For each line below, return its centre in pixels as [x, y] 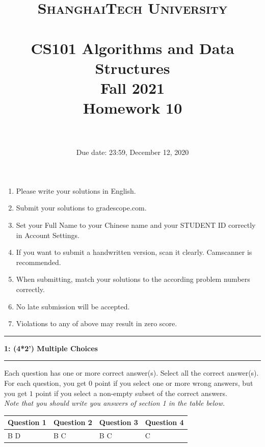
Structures [132, 68]
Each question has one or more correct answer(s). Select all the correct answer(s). [131, 373]
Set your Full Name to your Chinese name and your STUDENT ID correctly [136, 225]
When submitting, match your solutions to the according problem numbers [133, 279]
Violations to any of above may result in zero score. [97, 323]
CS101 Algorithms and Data [132, 48]
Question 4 [164, 422]
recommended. [38, 262]
